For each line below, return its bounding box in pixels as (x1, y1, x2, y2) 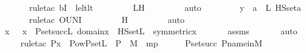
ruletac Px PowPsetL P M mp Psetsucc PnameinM (20, 36, 263, 49)
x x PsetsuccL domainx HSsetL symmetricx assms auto (4, 25, 297, 37)
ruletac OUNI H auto (29, 13, 185, 25)
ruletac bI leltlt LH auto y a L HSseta (29, 1, 302, 13)
